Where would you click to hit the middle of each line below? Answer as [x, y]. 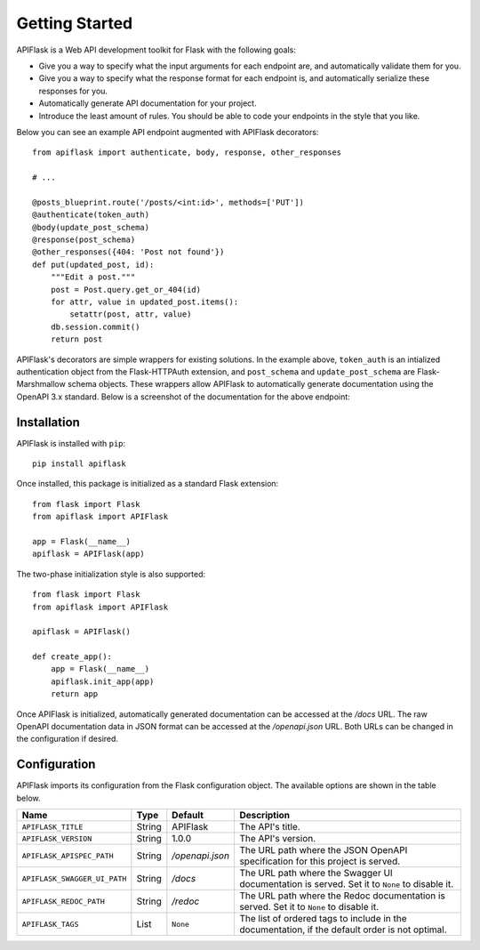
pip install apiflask [79, 464]
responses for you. [73, 91]
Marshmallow [41, 384]
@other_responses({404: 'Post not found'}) [128, 252]
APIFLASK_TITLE [52, 827]
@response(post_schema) [84, 240]
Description [265, 816]
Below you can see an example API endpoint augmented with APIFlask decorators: [168, 132]
